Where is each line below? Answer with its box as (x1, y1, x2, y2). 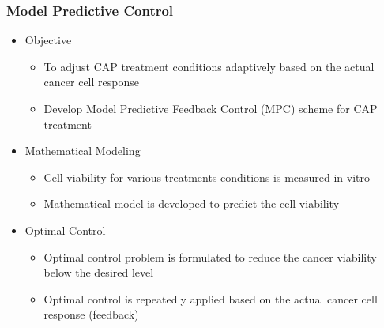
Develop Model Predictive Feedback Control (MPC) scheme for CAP (43, 100, 378, 116)
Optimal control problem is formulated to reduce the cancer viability (43, 248, 377, 265)
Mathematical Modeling (24, 142, 141, 159)
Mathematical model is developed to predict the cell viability (43, 195, 340, 212)
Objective (24, 32, 72, 48)
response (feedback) (43, 306, 139, 322)
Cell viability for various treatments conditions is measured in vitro (43, 168, 371, 185)
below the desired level (43, 264, 154, 281)
